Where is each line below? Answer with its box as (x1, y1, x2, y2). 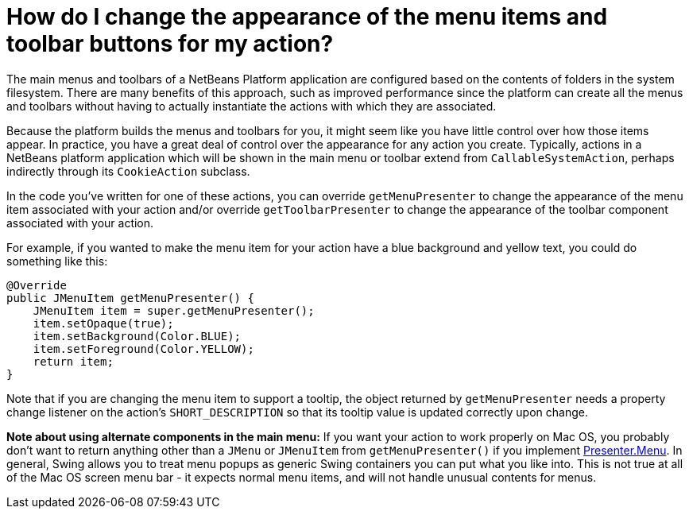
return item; (33, 354, 114, 368)
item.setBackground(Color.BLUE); (33, 329, 242, 343)
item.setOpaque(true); (33, 316, 174, 330)
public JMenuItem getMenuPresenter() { (6, 291, 254, 304)
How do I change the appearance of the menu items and (6, 3, 608, 30)
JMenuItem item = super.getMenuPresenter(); (33, 304, 315, 317)
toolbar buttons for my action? (6, 30, 334, 57)
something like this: (6, 254, 108, 268)
